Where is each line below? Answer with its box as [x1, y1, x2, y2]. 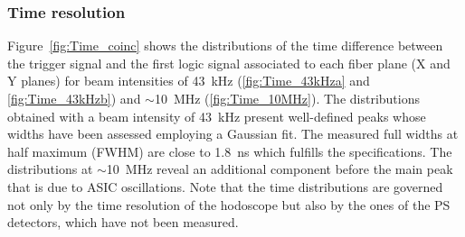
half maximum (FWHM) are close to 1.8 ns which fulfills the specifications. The [7, 141, 452, 160]
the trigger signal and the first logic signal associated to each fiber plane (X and [7, 53, 451, 72]
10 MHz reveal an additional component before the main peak [106, 160, 453, 178]
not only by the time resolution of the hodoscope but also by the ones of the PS [7, 195, 451, 214]
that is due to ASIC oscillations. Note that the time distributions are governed [7, 177, 443, 196]
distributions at [7, 160, 93, 178]
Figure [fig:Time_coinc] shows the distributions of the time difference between [7, 36, 443, 55]
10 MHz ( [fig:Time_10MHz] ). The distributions [154, 89, 420, 107]
